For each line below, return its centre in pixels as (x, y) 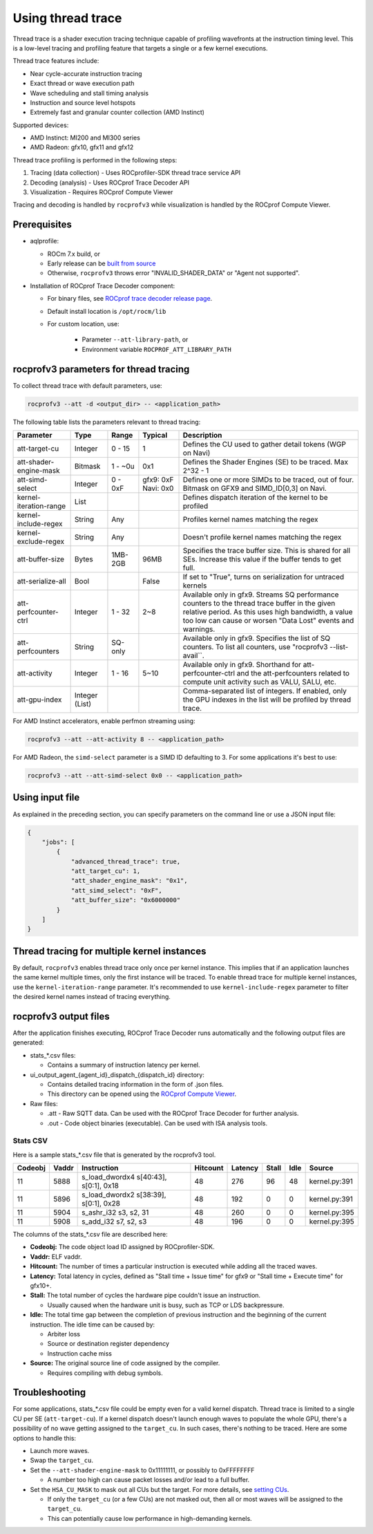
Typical (155, 436)
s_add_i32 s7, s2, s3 (114, 1222)
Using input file (46, 797)
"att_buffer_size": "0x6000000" (126, 900)
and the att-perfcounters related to (293, 673)
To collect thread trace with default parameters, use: (87, 385)
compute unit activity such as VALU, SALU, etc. (259, 682)
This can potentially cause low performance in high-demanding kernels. (150, 1518)
